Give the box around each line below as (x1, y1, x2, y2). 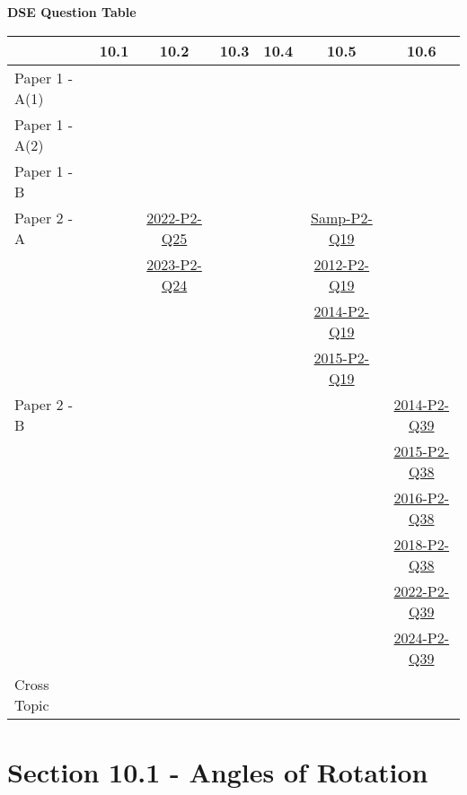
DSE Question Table (7, 3, 137, 21)
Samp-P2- (311, 206, 373, 228)
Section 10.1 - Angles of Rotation (7, 753, 428, 790)
